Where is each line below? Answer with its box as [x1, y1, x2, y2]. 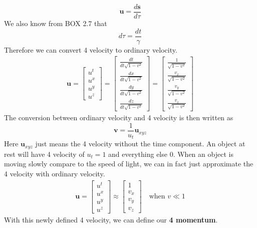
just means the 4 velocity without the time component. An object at [35, 138, 245, 149]
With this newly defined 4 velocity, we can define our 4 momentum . [4, 214, 218, 224]
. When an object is [173, 148, 233, 159]
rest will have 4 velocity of [4, 148, 85, 159]
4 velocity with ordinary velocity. [4, 168, 105, 178]
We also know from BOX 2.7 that [4, 18, 107, 29]
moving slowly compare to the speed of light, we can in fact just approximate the [4, 158, 253, 169]
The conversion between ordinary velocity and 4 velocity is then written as [4, 112, 233, 123]
